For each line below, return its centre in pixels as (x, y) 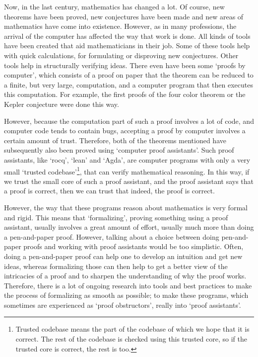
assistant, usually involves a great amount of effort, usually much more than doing (129, 227)
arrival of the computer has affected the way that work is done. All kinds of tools (127, 36)
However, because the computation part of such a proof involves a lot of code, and (129, 121)
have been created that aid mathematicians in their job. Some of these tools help (127, 45)
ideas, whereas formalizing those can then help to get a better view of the (116, 266)
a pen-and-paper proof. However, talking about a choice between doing (112, 236)
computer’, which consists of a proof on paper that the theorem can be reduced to (129, 75)
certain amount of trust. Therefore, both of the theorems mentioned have (115, 140)
